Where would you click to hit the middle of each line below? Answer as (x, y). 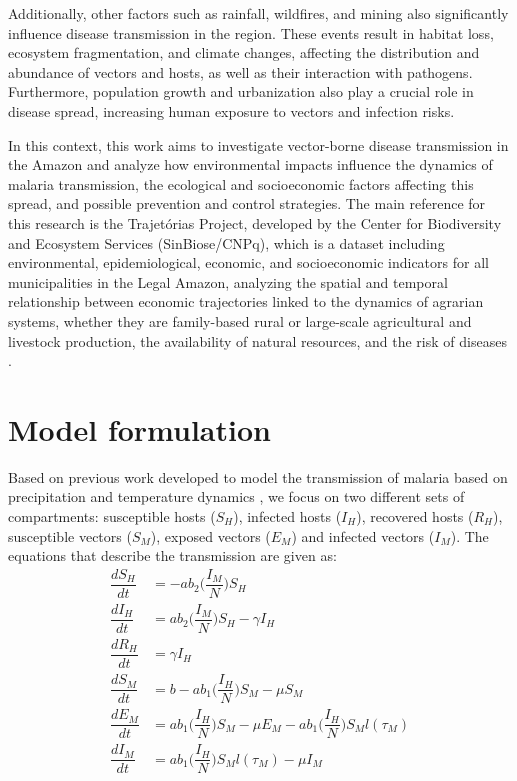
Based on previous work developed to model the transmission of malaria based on (258, 476)
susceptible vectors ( (70, 535)
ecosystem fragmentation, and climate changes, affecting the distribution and (244, 52)
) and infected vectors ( (363, 535)
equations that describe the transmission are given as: (172, 555)
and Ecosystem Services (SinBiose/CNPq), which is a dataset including (226, 242)
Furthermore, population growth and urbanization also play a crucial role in (241, 91)
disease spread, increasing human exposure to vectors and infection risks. (231, 110)
